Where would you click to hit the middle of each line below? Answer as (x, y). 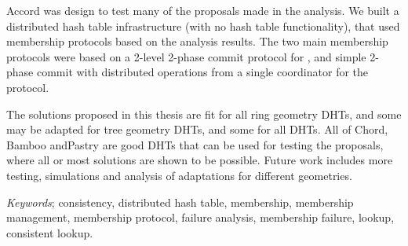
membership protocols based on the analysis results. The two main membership (197, 41)
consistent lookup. (50, 232)
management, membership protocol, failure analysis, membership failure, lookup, (200, 217)
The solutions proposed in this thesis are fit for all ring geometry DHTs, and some (204, 114)
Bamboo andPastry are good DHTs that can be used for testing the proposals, (195, 144)
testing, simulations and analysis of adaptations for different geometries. (179, 175)
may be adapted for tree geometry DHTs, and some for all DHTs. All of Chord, (197, 129)
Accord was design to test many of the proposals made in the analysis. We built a (203, 10)
